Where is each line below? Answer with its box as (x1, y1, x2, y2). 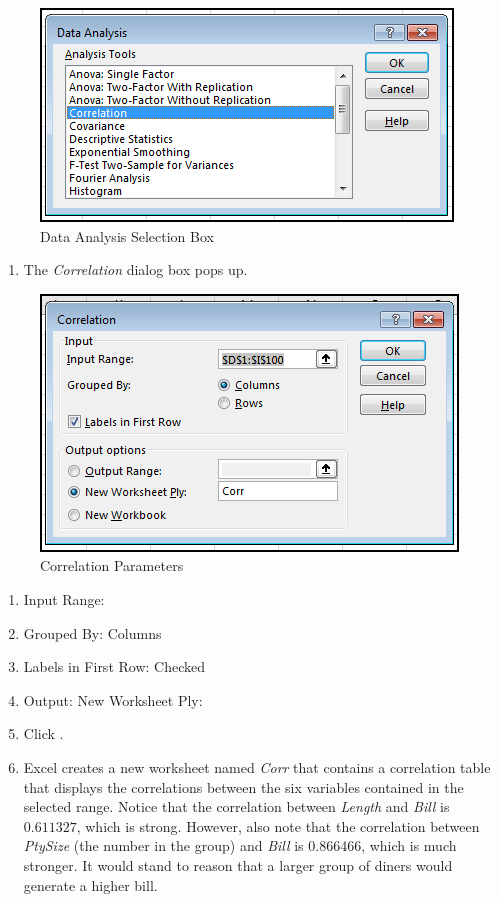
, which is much (361, 835, 457, 856)
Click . (23, 723, 64, 744)
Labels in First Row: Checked (23, 656, 205, 677)
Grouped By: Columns (23, 622, 162, 643)
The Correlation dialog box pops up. (23, 259, 248, 280)
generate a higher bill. (23, 874, 158, 895)
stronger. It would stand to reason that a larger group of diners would (23, 854, 453, 875)
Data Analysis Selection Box (40, 225, 214, 246)
